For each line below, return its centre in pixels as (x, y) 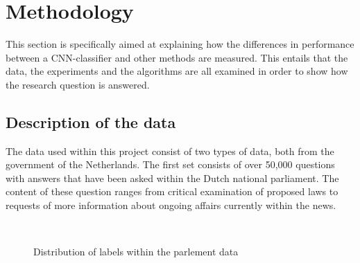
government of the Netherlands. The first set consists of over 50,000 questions (170, 164)
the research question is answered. (78, 84)
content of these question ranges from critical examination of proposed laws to (172, 191)
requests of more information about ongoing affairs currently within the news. (171, 205)
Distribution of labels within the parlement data (136, 252)
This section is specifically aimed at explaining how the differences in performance (180, 44)
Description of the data (91, 121)
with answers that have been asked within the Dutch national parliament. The (172, 178)
